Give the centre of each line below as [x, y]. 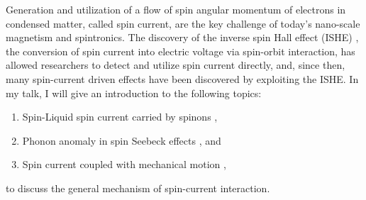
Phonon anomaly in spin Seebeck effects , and [122, 140]
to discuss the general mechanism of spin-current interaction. [138, 188]
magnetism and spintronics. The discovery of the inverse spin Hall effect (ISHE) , [182, 37]
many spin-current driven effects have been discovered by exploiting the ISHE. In [182, 78]
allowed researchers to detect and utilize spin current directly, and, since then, [176, 65]
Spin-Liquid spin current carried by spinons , [120, 117]
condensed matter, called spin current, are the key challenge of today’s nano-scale [183, 23]
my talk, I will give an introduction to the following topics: [134, 93]
